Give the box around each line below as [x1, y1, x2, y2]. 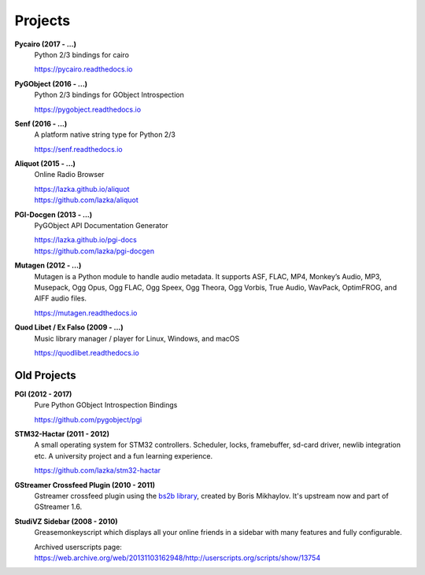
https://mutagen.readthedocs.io [34, 308, 138, 318]
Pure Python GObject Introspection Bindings [34, 400, 178, 410]
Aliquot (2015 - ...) [14, 159, 76, 168]
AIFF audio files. [34, 293, 87, 303]
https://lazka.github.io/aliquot [34, 184, 130, 194]
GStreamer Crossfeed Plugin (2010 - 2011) [14, 480, 156, 489]
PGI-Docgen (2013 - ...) [14, 209, 93, 219]
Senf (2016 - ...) [14, 119, 68, 128]
